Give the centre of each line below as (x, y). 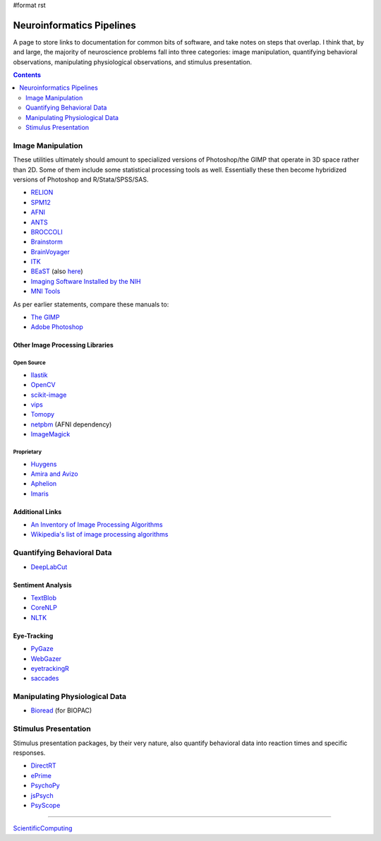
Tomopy (43, 414)
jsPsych (42, 795)
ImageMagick (50, 434)
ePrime (41, 775)
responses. (29, 753)
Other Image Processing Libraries (64, 345)
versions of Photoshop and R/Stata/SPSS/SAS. (81, 179)
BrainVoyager (50, 251)
